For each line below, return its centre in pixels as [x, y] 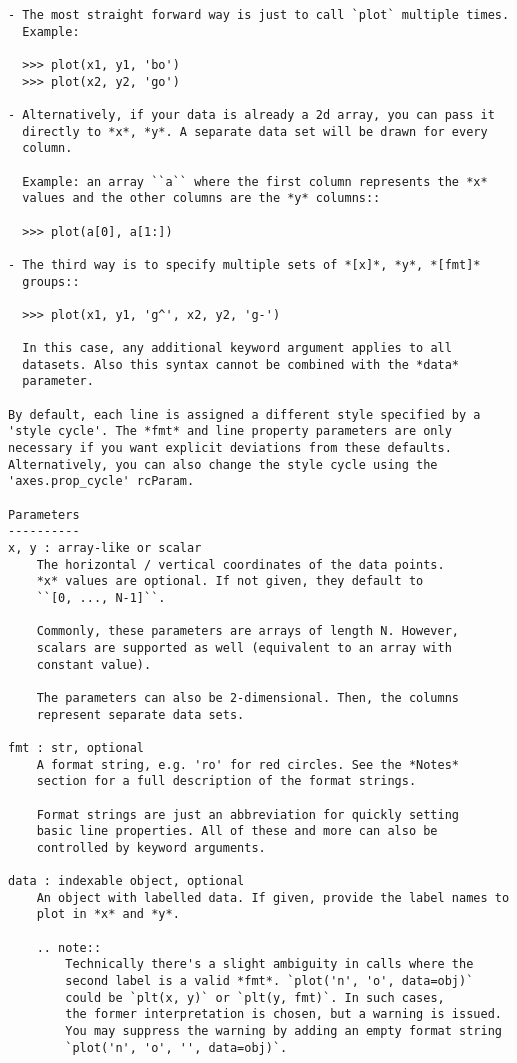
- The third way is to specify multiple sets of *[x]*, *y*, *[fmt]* [244, 264]
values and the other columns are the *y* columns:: [201, 198]
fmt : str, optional [76, 747]
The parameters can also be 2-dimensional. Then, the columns [248, 697]
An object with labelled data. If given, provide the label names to [273, 897]
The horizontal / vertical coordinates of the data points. [240, 564]
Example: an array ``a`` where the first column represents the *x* [255, 181]
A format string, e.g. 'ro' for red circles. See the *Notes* [248, 764]
